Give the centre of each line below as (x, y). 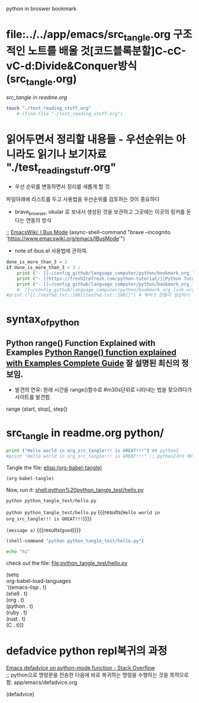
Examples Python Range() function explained (91, 352)
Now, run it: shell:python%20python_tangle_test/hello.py (75, 490)
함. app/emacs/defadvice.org (42, 682)
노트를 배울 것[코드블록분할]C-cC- (107, 51)
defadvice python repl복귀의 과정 (87, 651)
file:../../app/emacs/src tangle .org (89, 36)
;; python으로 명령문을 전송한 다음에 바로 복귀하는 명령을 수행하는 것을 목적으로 (97, 674)
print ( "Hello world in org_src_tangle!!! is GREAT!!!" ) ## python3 (92, 451)
